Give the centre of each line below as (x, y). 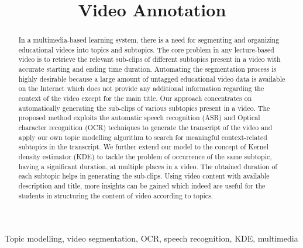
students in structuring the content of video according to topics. (116, 195)
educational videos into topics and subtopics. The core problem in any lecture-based (146, 49)
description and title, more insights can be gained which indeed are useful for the (142, 186)
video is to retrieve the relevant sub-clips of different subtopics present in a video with (149, 59)
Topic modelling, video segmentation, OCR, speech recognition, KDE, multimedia (151, 238)
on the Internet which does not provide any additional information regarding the (141, 88)
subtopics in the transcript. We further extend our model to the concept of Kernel (143, 147)
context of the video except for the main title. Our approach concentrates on (135, 98)
